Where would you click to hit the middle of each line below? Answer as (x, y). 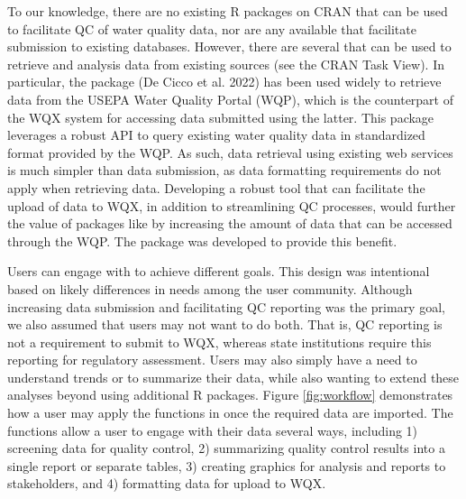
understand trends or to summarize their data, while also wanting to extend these (233, 377)
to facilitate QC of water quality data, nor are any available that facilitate (212, 28)
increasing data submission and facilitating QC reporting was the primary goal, (226, 306)
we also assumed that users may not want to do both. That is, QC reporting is (225, 324)
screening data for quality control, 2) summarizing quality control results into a (226, 448)
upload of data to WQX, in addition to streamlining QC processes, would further (232, 205)
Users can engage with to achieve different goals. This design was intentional (219, 271)
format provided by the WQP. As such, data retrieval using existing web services (230, 152)
